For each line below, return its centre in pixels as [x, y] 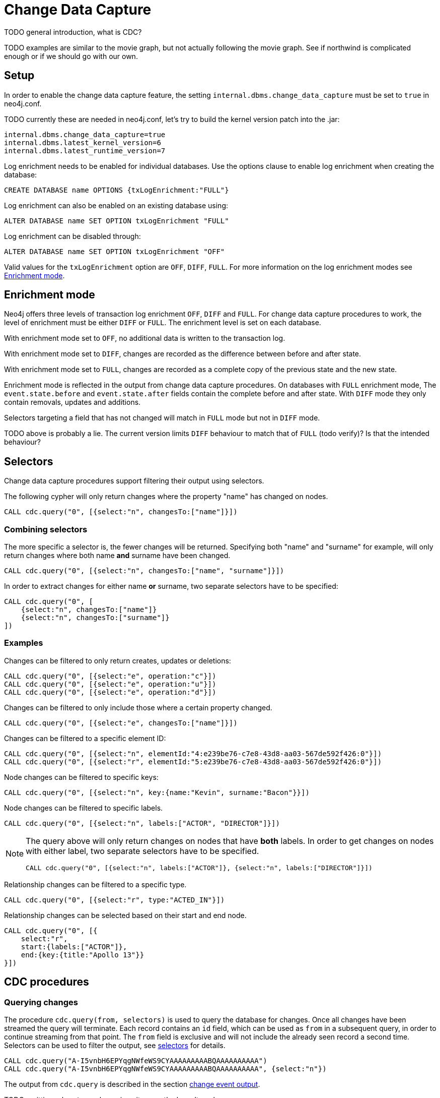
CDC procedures [47, 982]
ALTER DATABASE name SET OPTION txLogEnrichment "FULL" [117, 221]
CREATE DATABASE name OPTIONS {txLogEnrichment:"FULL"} [117, 190]
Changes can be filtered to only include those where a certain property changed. [138, 707]
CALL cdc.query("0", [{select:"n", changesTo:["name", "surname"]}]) [144, 571]
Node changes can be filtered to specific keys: [81, 777]
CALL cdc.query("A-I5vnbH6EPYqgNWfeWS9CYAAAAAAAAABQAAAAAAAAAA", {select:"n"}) [165, 1069]
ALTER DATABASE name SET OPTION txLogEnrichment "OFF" [115, 251]
